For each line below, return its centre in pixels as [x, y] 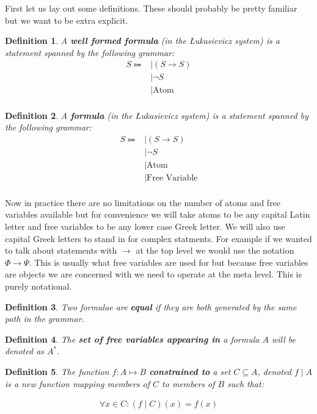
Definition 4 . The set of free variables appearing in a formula [132, 339]
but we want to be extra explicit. [67, 20]
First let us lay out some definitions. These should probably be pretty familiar [151, 8]
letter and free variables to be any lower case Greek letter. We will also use [145, 227]
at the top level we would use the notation [215, 250]
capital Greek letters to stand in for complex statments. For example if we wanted [158, 238]
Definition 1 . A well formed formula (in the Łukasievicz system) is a [142, 41]
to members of [188, 383]
